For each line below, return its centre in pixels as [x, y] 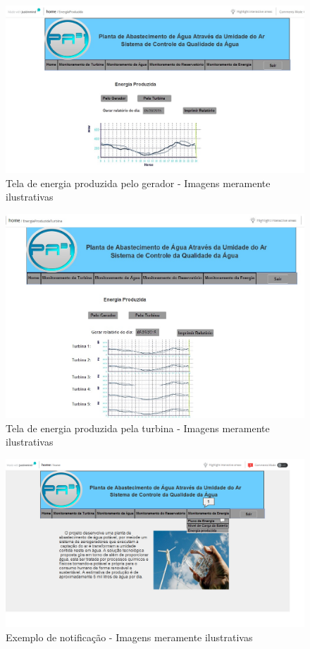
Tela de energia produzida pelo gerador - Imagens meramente [138, 183]
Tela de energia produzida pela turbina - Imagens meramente [138, 428]
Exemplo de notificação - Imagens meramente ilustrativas [129, 637]
